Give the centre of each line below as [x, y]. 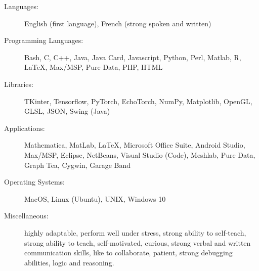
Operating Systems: [34, 182]
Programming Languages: [44, 40]
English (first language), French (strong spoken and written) [118, 23]
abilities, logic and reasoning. [69, 262]
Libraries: [19, 84]
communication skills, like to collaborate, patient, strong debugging [128, 253]
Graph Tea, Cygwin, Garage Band [78, 165]
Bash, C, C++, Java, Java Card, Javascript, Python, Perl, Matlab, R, [133, 57]
